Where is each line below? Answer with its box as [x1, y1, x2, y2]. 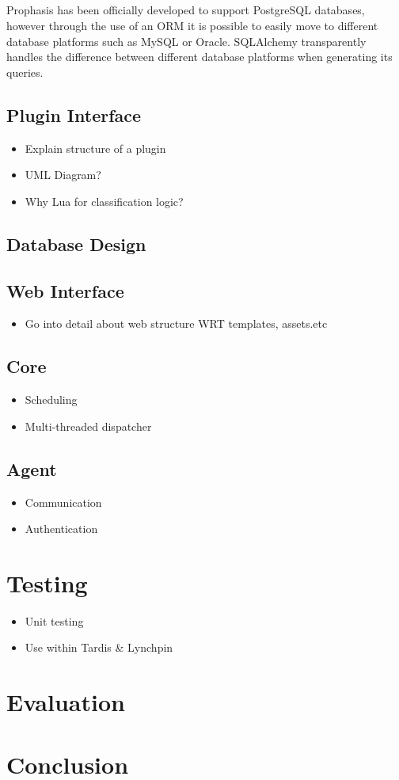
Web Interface [6, 278, 124, 302]
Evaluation [6, 686, 125, 718]
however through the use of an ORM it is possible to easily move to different [6, 17, 378, 33]
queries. [6, 63, 44, 80]
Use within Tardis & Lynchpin [25, 639, 173, 656]
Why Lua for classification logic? [25, 192, 184, 209]
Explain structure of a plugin [25, 139, 166, 156]
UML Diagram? [25, 166, 101, 183]
